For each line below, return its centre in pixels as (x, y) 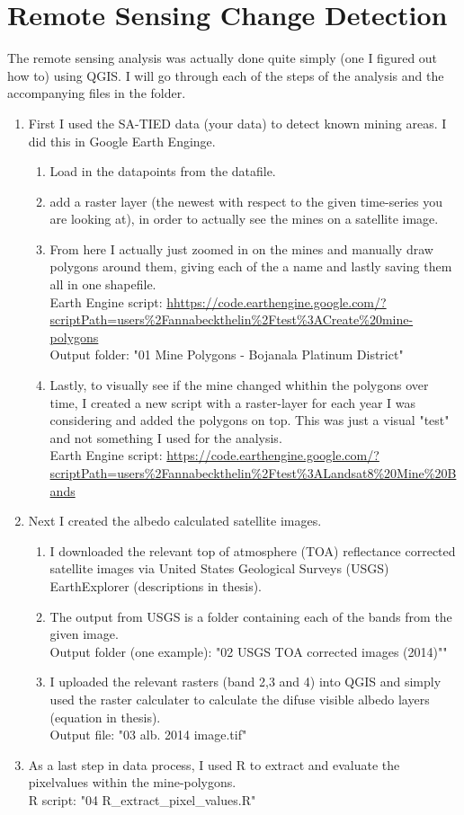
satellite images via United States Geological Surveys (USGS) (219, 568)
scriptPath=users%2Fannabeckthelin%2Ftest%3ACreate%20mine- (232, 319)
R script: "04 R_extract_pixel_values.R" (142, 799)
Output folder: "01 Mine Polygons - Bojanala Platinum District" (227, 354)
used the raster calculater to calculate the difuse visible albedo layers (240, 699)
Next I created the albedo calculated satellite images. (175, 521)
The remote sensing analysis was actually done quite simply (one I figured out (223, 58)
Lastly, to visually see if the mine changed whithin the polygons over (239, 385)
